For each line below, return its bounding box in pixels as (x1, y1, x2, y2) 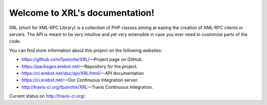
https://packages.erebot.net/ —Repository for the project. (21, 63, 138, 69)
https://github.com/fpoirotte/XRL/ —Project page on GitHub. (21, 57, 143, 63)
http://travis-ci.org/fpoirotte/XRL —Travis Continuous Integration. (21, 84, 153, 90)
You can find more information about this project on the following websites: (9, 47, 163, 53)
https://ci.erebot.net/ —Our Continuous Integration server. (21, 77, 138, 83)
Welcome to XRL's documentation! (9, 7, 155, 18)
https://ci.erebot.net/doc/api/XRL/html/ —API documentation (21, 70, 144, 76)
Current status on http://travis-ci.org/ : (9, 93, 86, 99)
